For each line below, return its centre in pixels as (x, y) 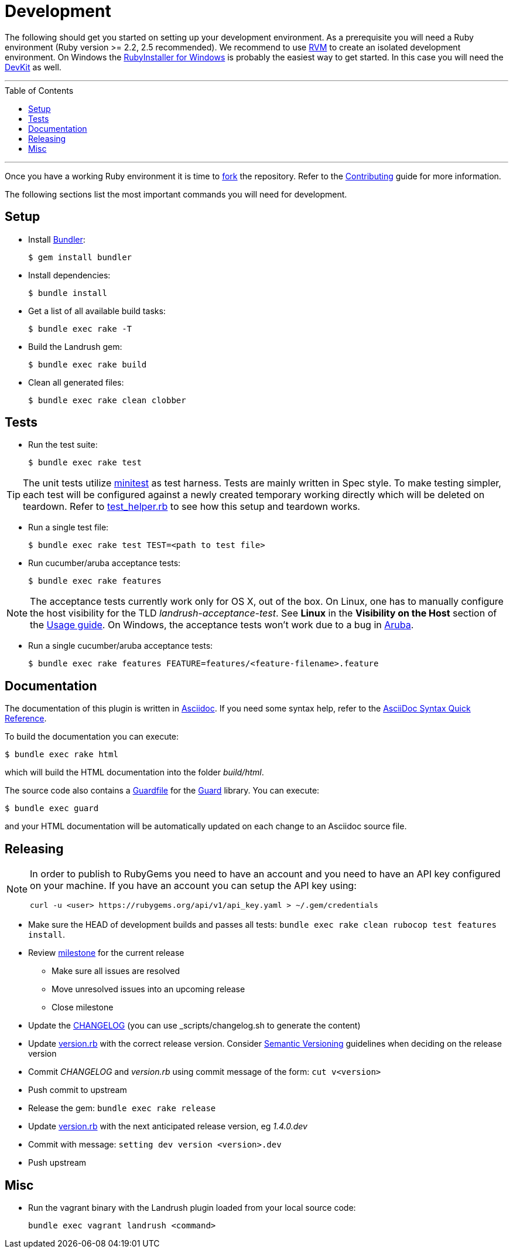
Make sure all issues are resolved (116, 971)
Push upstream (57, 1163)
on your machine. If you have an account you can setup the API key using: (193, 886)
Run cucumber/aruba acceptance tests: (105, 563)
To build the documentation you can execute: (92, 737)
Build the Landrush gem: (75, 346)
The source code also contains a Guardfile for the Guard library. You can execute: (162, 791)
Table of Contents (39, 90)
